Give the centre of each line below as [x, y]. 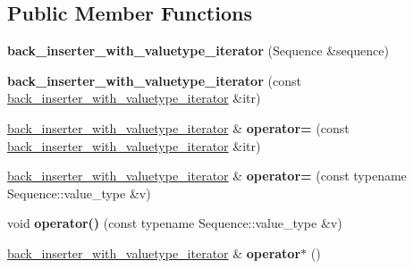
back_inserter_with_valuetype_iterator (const [154, 80]
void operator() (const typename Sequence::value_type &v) [175, 223]
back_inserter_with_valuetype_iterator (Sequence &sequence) [198, 50]
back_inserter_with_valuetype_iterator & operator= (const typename [207, 176]
